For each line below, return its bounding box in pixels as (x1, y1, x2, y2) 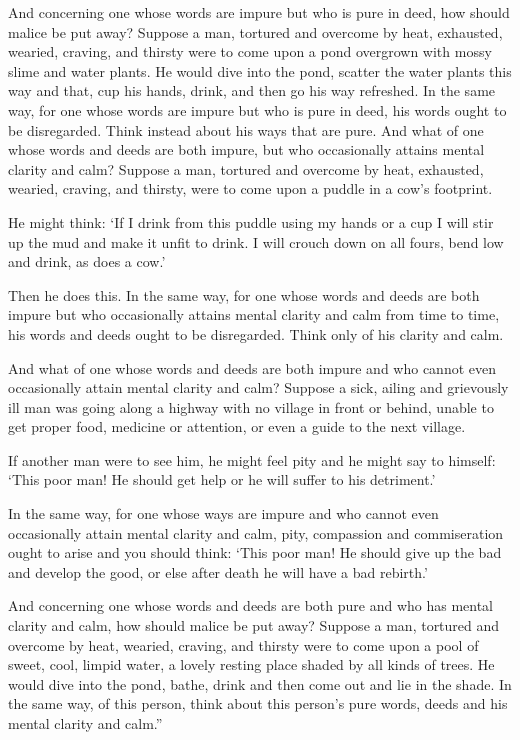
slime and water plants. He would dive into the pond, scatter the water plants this (8, 60, 512, 81)
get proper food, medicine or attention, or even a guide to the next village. (8, 416, 466, 437)
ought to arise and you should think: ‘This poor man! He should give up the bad (8, 542, 502, 563)
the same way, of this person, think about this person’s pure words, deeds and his (8, 693, 508, 714)
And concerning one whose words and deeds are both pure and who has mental (8, 595, 494, 616)
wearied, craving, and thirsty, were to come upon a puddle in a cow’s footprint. (8, 178, 493, 199)
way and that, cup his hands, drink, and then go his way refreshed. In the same (8, 80, 496, 101)
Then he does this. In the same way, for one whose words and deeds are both (8, 284, 480, 305)
